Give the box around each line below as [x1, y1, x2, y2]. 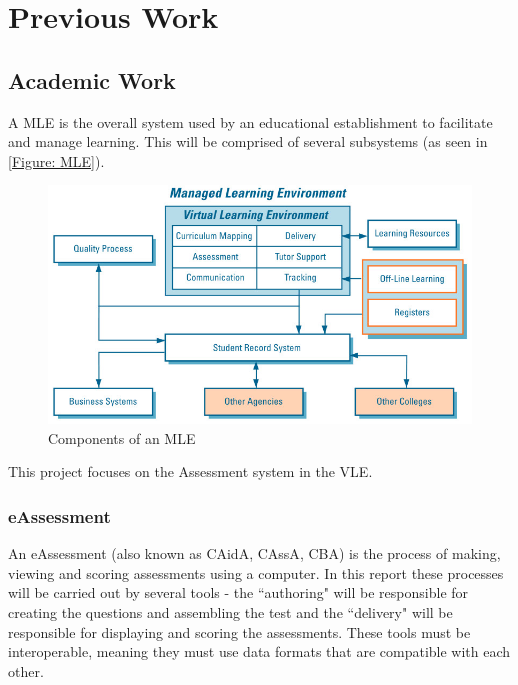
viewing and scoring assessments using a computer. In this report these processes [8, 562, 504, 583]
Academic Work [8, 64, 176, 95]
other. [8, 660, 44, 681]
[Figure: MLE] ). [8, 150, 105, 171]
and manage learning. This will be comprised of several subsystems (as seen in [8, 131, 488, 152]
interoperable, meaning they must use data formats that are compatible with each [8, 641, 511, 662]
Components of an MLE [48, 427, 196, 448]
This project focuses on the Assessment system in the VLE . [8, 461, 373, 482]
